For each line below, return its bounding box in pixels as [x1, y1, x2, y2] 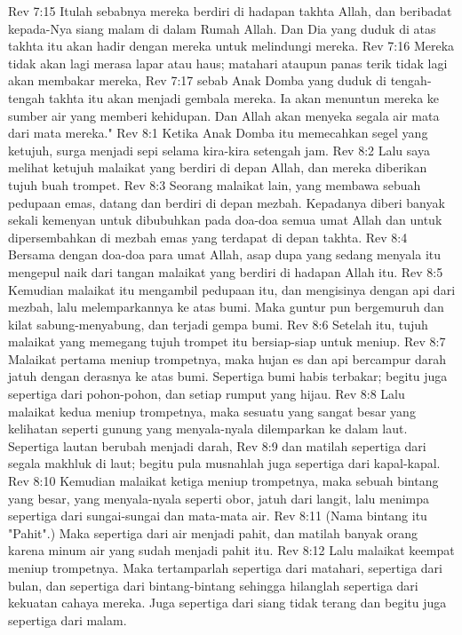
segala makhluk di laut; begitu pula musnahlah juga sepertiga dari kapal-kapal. [8, 454, 441, 472]
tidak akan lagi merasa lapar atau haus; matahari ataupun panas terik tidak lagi [8, 53, 448, 72]
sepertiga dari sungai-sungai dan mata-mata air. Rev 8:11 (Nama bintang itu [8, 506, 427, 525]
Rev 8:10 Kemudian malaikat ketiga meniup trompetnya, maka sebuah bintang [8, 472, 439, 490]
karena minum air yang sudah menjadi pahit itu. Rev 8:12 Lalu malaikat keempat [8, 541, 455, 560]
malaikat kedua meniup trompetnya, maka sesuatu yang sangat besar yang [8, 401, 416, 420]
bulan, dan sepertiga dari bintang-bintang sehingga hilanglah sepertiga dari [8, 575, 418, 594]
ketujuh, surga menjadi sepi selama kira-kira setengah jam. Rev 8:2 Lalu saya [8, 140, 430, 159]
